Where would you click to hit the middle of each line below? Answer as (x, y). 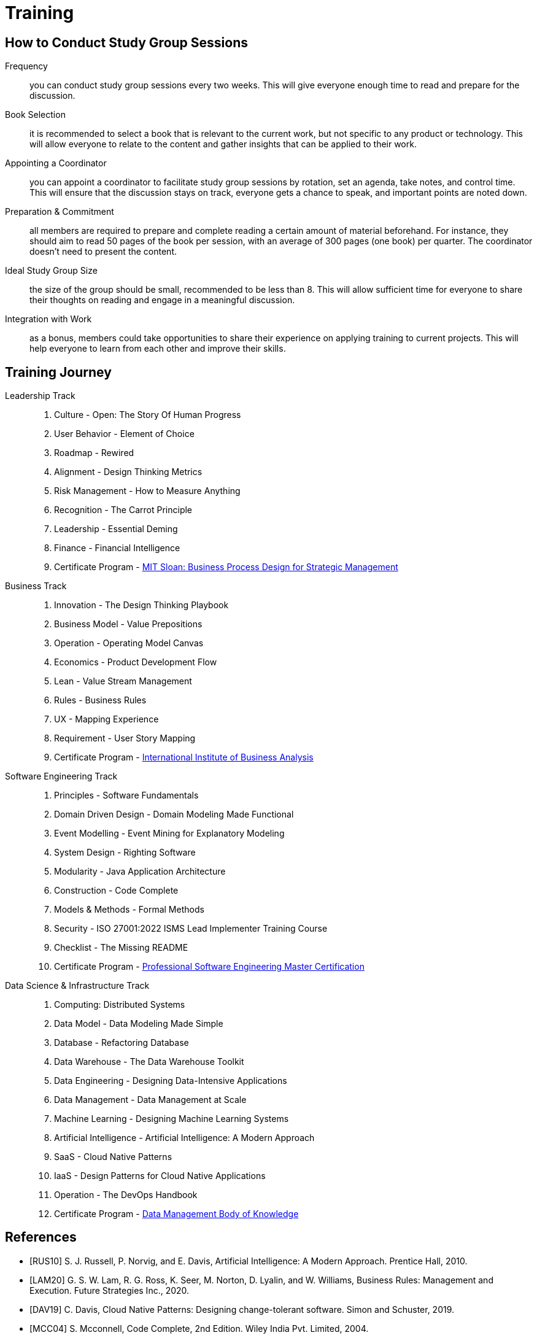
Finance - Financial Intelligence (117, 548)
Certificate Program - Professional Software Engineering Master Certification (209, 967)
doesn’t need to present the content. (103, 252)
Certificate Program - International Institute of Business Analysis (184, 757)
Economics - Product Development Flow (136, 662)
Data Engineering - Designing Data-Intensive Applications (171, 1081)
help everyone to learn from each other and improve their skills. (158, 349)
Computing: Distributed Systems (120, 1005)
